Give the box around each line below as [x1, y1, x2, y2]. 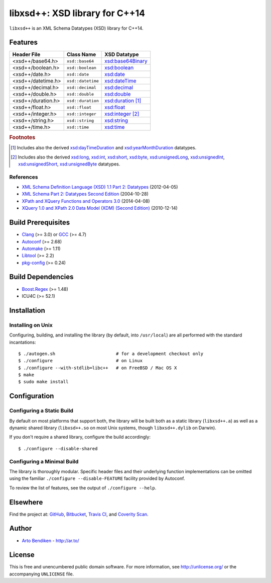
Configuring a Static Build [9, 407, 74, 414]
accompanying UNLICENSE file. [9, 571, 74, 577]
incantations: [9, 339, 36, 345]
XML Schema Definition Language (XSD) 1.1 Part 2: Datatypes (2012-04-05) [22, 184, 178, 190]
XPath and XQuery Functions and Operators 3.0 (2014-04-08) [22, 198, 150, 204]
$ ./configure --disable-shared [18, 446, 98, 451]
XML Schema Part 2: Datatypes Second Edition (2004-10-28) [22, 191, 149, 197]
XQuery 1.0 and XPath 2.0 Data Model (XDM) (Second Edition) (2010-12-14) [22, 205, 178, 211]
